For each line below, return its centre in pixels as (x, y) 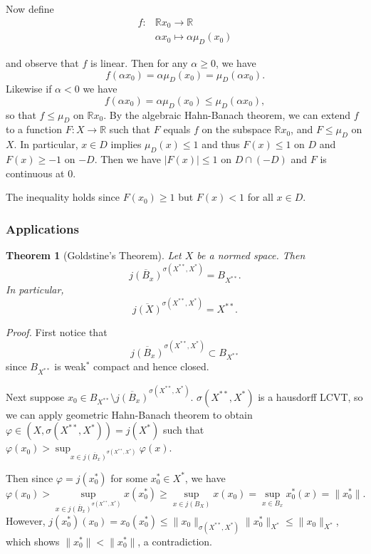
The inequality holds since (63, 197)
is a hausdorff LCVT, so (310, 396)
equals (177, 129)
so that (21, 114)
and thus (221, 144)
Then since (30, 477)
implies (126, 144)
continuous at (35, 173)
